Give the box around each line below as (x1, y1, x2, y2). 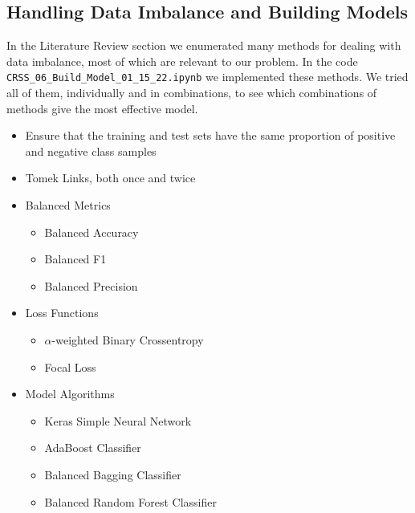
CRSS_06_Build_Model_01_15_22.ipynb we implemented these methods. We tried (6, 68, 409, 85)
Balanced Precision (44, 277, 138, 294)
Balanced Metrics (25, 197, 111, 214)
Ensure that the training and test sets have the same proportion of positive (25, 127, 396, 144)
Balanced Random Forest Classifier (44, 493, 217, 510)
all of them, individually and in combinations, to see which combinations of (6, 84, 377, 101)
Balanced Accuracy (44, 223, 139, 240)
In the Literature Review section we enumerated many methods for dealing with (6, 37, 401, 54)
